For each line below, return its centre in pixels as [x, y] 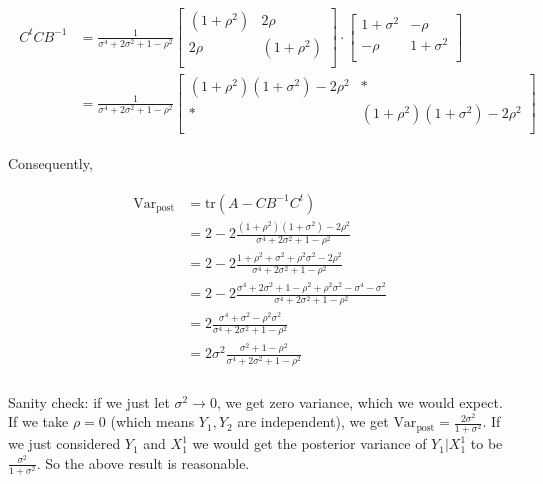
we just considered [64, 443]
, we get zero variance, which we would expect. [359, 401]
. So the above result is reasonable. [143, 462]
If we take [38, 421]
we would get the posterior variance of [309, 443]
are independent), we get [313, 421]
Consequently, [50, 163]
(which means [152, 421]
